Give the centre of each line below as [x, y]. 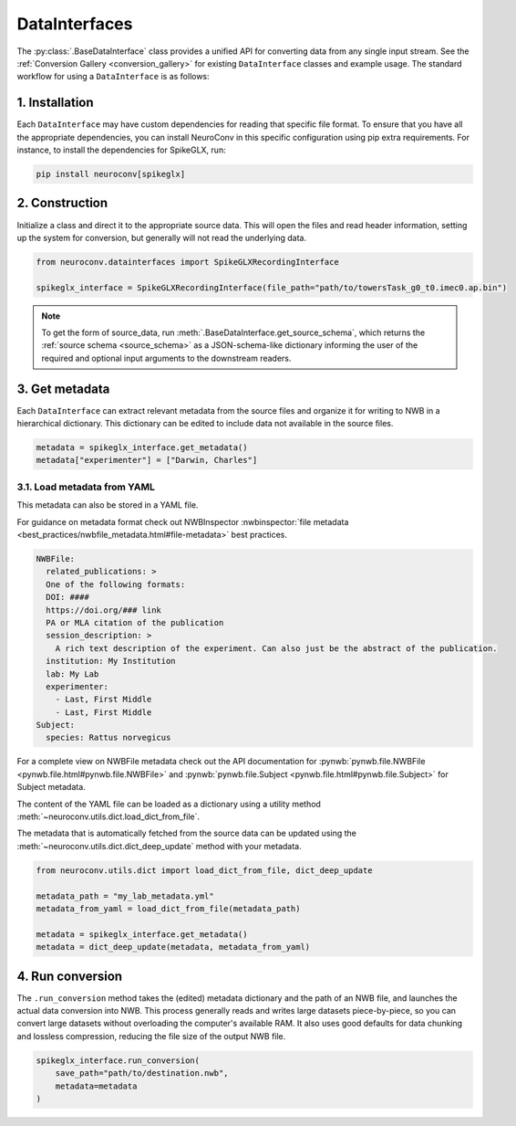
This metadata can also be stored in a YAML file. [108, 505]
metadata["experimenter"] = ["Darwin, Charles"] [147, 460]
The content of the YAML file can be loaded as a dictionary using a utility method [169, 804]
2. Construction [62, 203]
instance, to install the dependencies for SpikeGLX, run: [122, 150]
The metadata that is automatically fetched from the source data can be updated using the [187, 833]
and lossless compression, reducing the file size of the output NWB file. [151, 1036]
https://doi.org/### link [103, 610]
